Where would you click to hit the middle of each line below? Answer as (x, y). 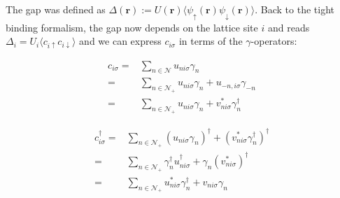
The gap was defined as (56, 9)
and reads (289, 27)
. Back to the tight (295, 9)
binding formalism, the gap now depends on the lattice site (132, 27)
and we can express (120, 41)
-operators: (274, 41)
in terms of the (211, 41)
